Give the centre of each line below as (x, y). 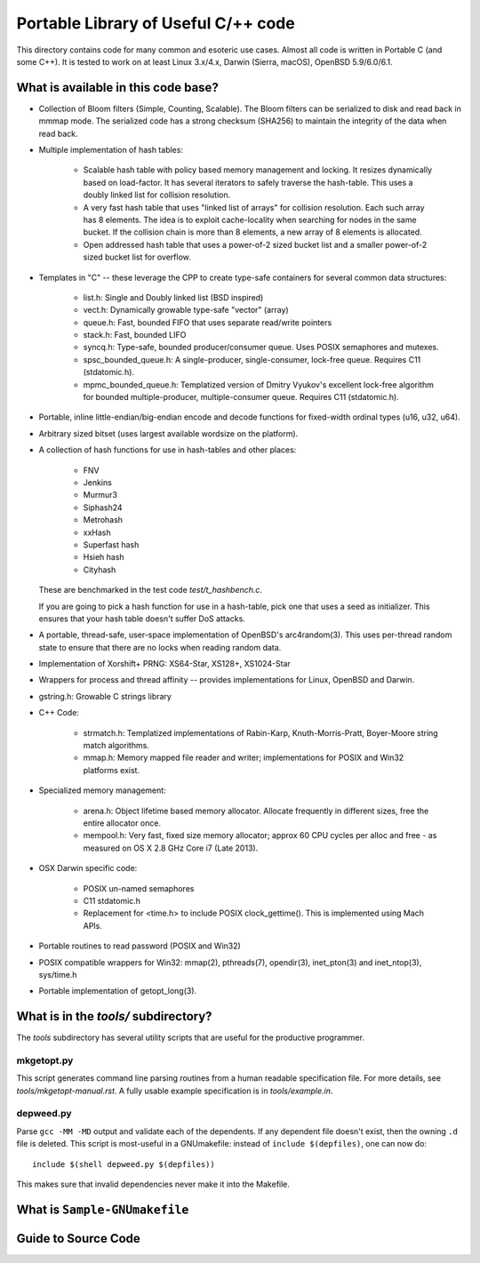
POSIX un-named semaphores (139, 888)
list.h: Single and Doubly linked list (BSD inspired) (173, 297)
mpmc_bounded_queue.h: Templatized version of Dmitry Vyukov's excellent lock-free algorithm (259, 384)
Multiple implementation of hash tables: (111, 150)
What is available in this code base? (118, 88)
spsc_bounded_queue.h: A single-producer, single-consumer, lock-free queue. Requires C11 (252, 359)
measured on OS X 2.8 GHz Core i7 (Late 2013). (171, 848)
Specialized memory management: (102, 790)
